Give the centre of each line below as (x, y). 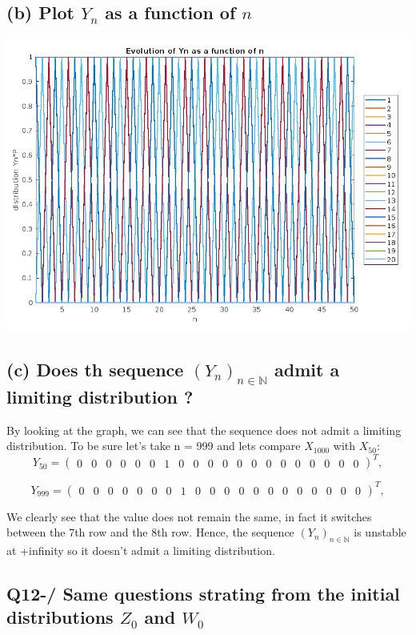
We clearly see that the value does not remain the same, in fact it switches (189, 516)
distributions (60, 617)
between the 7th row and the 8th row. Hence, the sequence (150, 532)
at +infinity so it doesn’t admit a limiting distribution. (141, 551)
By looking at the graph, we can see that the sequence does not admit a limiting (204, 430)
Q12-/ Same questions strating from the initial (203, 594)
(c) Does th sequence (95, 369)
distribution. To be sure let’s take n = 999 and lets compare (154, 446)
